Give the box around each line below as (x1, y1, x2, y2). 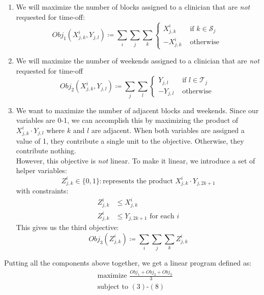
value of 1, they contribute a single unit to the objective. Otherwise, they (16, 135, 244, 146)
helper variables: (16, 165, 67, 176)
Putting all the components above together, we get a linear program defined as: (4, 257, 252, 268)
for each (150, 212, 174, 220)
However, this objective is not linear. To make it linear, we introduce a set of (16, 155, 255, 166)
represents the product (102, 177, 173, 185)
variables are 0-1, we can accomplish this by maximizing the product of (16, 115, 239, 125)
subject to (97, 283, 128, 291)
